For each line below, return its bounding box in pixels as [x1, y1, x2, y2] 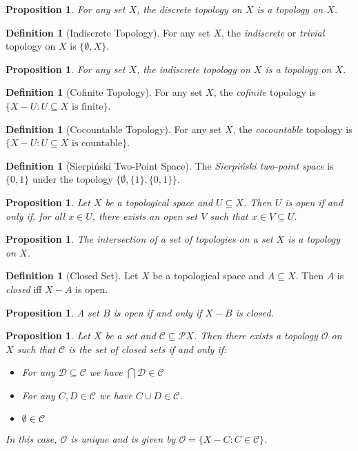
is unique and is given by [70, 432, 176, 446]
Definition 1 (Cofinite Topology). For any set [6, 85, 203, 99]
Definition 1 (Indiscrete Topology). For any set [6, 25, 210, 39]
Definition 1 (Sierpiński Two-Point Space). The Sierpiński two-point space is [6, 158, 334, 172]
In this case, [6, 432, 57, 446]
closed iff [6, 281, 42, 296]
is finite [71, 101, 103, 112]
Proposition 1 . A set [6, 305, 99, 319]
